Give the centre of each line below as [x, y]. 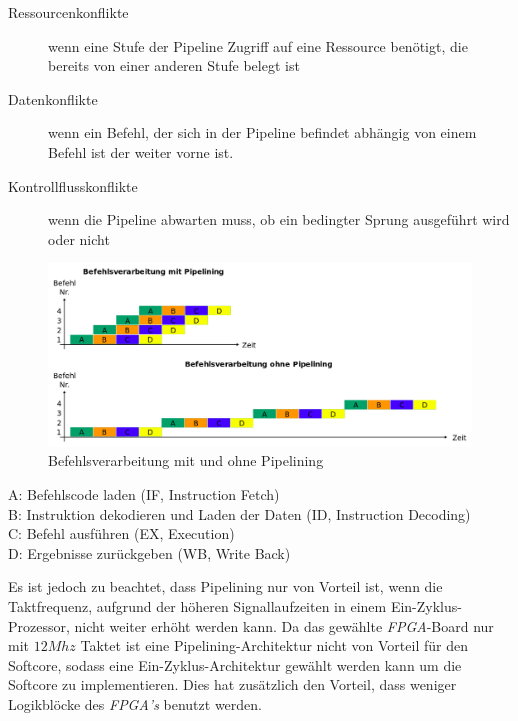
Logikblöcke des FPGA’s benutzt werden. [135, 703]
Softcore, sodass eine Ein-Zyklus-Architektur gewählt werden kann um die [235, 664]
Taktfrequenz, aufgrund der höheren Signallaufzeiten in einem [197, 605]
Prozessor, [39, 625]
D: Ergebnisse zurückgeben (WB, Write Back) [149, 552]
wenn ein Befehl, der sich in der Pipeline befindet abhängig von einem [262, 132]
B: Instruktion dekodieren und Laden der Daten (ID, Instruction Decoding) [239, 513]
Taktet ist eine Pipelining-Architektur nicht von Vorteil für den [274, 645]
